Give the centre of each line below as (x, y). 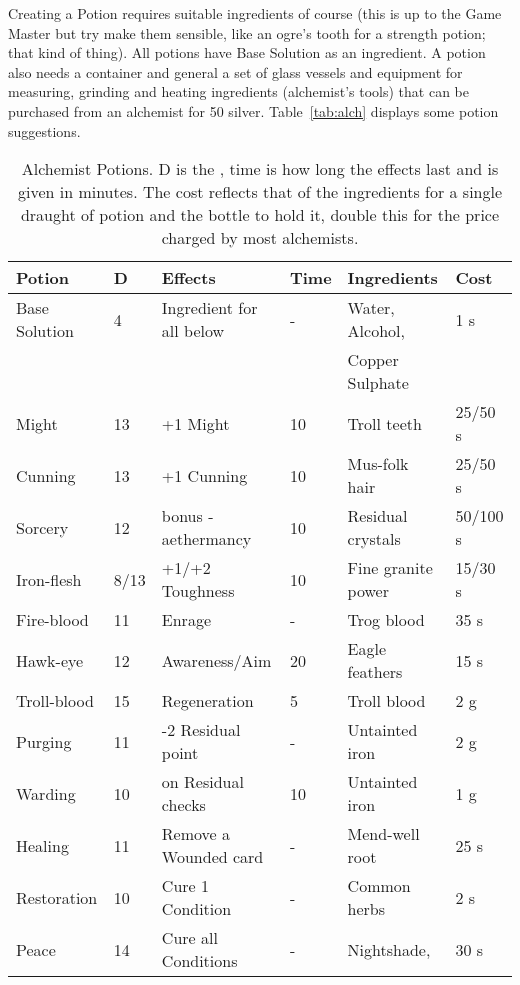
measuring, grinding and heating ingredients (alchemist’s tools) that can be (238, 91)
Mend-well (383, 834)
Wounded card (212, 857)
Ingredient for (209, 308)
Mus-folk (378, 464)
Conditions (199, 961)
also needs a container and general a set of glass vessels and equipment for (235, 71)
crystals (374, 539)
